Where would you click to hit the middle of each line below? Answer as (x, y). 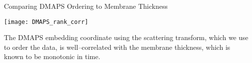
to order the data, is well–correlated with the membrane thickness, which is (117, 47)
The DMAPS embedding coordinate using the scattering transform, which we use (126, 37)
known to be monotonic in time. (52, 56)
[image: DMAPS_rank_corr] (46, 22)
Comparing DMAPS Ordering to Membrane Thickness (86, 6)
